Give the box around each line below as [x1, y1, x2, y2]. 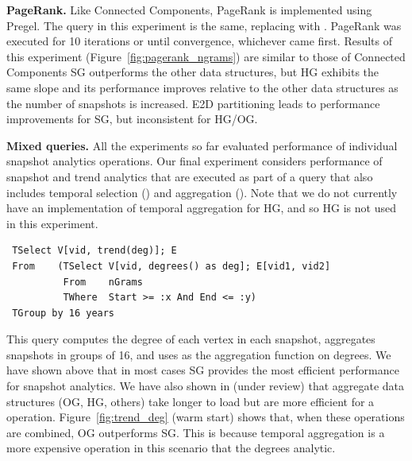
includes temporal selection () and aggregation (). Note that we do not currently [6, 184, 398, 200]
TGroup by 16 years [12, 307, 115, 319]
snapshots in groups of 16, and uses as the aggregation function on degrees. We [6, 346, 391, 362]
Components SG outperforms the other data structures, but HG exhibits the [6, 64, 379, 80]
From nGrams [63, 276, 143, 288]
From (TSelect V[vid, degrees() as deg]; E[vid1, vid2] [12, 260, 331, 272]
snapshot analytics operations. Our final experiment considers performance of [6, 153, 383, 169]
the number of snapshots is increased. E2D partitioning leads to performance [6, 95, 380, 111]
